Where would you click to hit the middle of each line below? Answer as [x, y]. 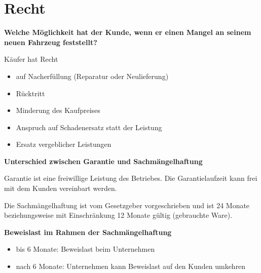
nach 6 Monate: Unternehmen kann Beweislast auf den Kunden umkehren [131, 266]
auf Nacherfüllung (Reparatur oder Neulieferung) [92, 76]
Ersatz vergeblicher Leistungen [64, 144]
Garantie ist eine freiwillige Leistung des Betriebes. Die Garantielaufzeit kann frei [131, 178]
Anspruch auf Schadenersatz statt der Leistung [89, 127]
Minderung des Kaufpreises [58, 110]
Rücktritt [30, 93]
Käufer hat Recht [31, 59]
